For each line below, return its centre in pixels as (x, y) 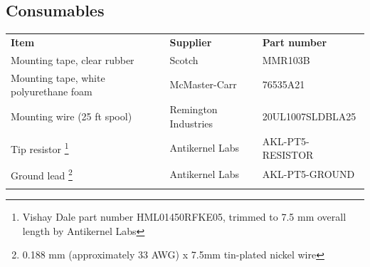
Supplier (191, 42)
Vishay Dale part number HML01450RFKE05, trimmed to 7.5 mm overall (184, 216)
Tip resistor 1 (40, 148)
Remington (194, 109)
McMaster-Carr (203, 84)
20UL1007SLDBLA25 (309, 116)
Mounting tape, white (58, 77)
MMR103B (286, 59)
